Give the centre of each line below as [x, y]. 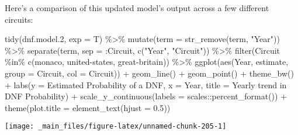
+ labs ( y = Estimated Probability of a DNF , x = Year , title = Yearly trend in [146, 84]
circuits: [19, 19]
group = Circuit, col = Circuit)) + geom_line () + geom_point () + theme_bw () [149, 73]
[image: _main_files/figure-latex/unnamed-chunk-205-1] [116, 127]
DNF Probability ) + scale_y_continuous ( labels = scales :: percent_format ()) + [146, 96]
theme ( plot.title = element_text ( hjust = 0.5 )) [88, 107]
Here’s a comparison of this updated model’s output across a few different [137, 8]
